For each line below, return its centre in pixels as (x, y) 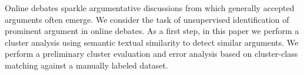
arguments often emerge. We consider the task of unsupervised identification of (147, 19)
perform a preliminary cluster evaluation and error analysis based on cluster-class (151, 54)
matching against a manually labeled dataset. (86, 65)
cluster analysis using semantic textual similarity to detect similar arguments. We (152, 42)
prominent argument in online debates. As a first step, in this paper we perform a (152, 31)
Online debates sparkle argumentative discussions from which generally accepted (150, 8)
